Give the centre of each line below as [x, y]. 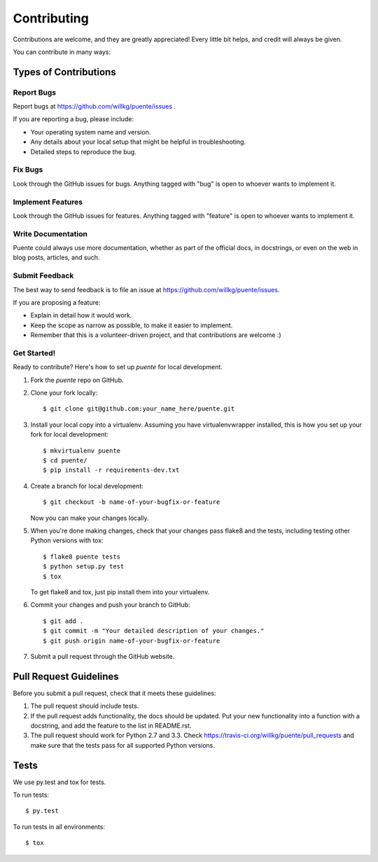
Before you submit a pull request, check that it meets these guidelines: [114, 693]
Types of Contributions [64, 72]
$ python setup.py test [84, 567]
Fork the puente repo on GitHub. [77, 380]
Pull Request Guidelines [66, 676]
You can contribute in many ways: [62, 52]
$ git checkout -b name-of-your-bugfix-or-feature [132, 502]
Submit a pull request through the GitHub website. [103, 656]
